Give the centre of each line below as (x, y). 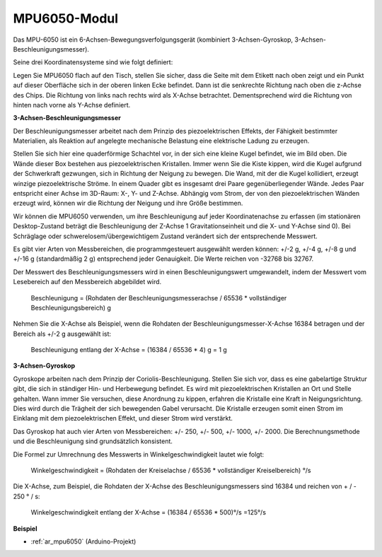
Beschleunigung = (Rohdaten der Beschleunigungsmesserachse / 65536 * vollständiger (159, 298)
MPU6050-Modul (66, 18)
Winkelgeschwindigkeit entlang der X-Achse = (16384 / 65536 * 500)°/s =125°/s (149, 512)
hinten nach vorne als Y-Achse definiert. (72, 105)
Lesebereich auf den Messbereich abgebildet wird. (87, 282)
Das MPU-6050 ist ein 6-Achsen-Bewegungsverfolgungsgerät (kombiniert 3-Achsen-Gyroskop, (153, 40)
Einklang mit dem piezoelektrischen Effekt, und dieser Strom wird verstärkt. (123, 418)
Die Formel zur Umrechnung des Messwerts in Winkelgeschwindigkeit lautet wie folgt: (139, 454)
